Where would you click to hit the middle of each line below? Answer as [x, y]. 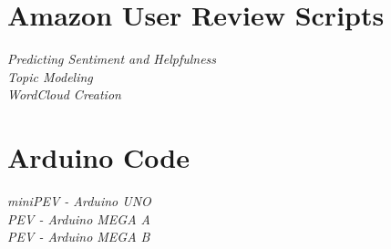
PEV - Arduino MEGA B [79, 237]
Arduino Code [98, 157]
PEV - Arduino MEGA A [79, 218]
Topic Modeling [50, 76]
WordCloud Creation [64, 94]
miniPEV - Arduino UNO [79, 201]
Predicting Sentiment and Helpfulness [112, 59]
